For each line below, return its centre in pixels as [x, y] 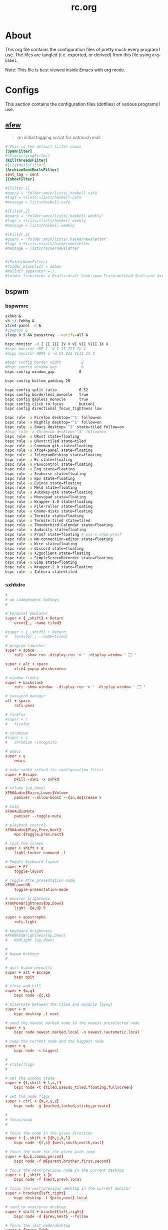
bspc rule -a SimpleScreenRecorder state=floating [59, 558]
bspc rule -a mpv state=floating [40, 478]
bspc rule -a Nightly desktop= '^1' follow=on [53, 423]
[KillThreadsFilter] [27, 161]
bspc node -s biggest [36, 1051]
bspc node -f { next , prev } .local [48, 1180]
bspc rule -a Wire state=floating [41, 544]
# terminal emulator [27, 613]
